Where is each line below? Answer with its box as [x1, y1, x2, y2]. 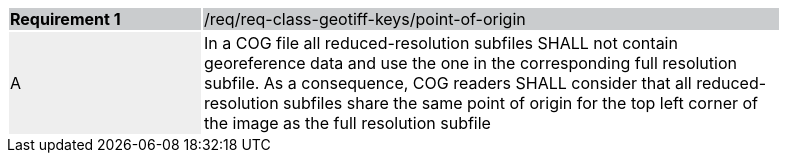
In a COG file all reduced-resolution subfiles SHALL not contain [204, 33, 678, 53]
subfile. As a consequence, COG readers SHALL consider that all [204, 73, 692, 93]
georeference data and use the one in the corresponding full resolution [204, 53, 737, 73]
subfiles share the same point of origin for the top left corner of [283, 93, 758, 113]
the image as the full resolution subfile [204, 113, 491, 133]
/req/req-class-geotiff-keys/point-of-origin [204, 9, 526, 29]
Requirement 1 [10, 9, 121, 29]
